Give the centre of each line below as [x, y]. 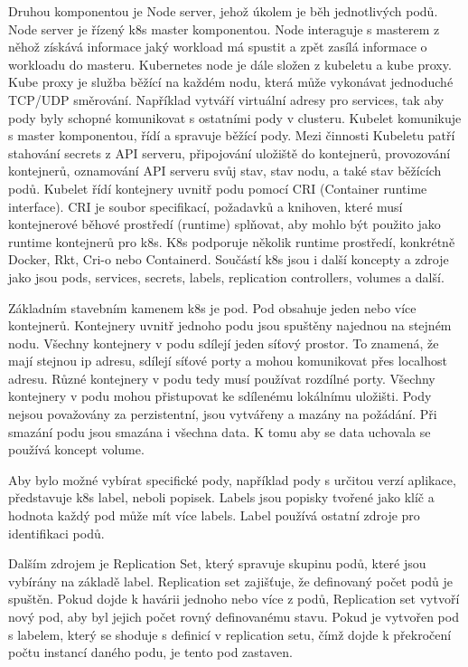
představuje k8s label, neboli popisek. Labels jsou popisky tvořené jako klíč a [221, 497]
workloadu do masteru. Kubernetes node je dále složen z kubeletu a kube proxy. [230, 64]
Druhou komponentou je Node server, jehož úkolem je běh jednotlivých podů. [223, 11]
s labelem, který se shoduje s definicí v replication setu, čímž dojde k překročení [230, 634]
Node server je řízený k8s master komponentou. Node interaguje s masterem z [224, 29]
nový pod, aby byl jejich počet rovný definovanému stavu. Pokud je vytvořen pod [234, 616]
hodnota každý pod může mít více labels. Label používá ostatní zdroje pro [214, 515]
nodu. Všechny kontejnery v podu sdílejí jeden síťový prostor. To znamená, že [224, 343]
